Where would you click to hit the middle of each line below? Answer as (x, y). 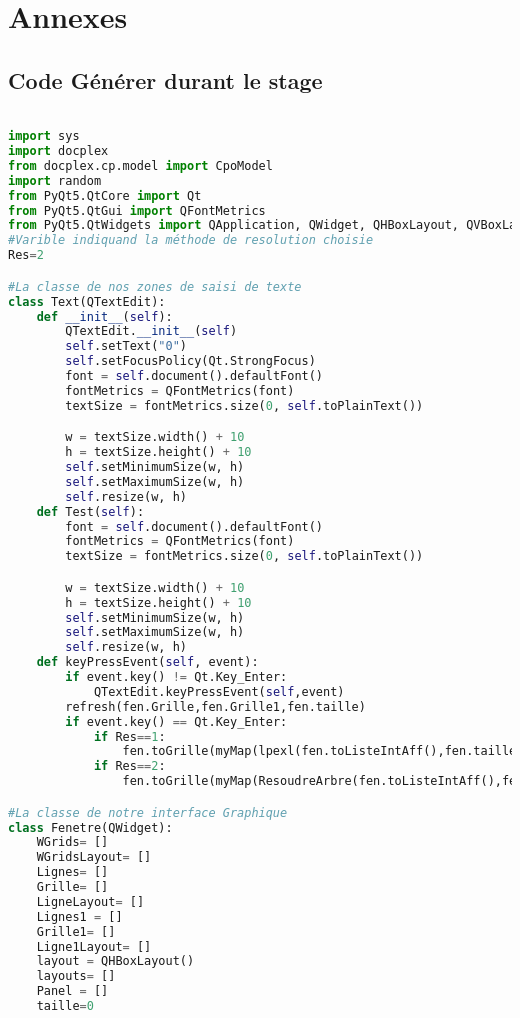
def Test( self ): (90, 511)
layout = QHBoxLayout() (115, 961)
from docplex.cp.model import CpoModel (140, 165)
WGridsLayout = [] (94, 857)
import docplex (58, 151)
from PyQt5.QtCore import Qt (105, 195)
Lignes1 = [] (79, 916)
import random (55, 180)
